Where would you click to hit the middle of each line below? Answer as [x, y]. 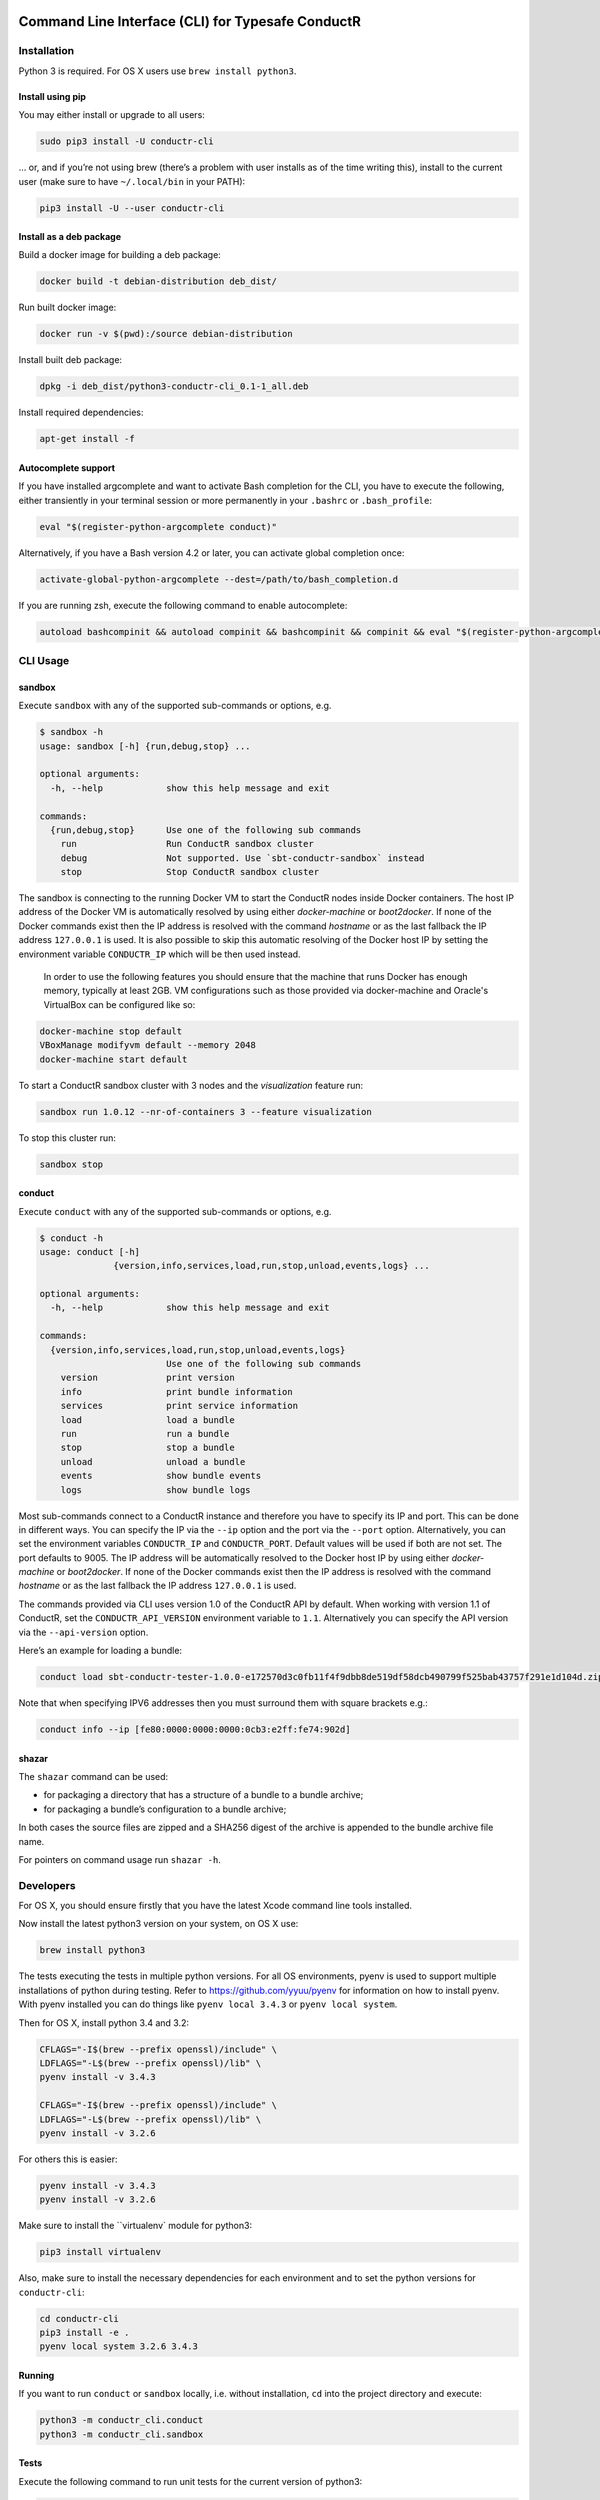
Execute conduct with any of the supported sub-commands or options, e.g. [175, 1211]
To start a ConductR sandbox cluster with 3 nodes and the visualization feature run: [191, 1085]
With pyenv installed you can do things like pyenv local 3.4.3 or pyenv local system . [208, 2004]
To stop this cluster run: [67, 1137]
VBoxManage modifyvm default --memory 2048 [148, 1045]
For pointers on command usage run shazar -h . [120, 1859]
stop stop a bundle [147, 1448]
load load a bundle [147, 1419]
